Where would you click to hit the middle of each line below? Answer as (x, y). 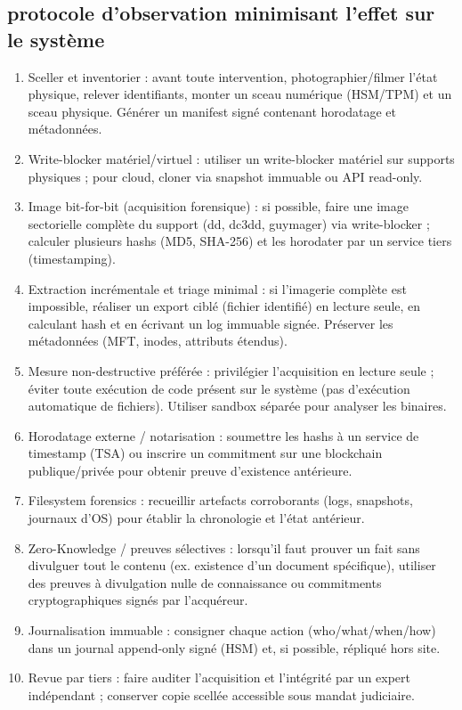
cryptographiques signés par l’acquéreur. (138, 600)
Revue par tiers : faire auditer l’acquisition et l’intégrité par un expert (219, 677)
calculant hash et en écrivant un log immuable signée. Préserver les (211, 323)
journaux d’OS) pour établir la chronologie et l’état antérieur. (196, 518)
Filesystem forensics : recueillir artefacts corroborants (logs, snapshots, (220, 500)
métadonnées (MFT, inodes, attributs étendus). (158, 341)
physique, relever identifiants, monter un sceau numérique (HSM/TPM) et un (240, 94)
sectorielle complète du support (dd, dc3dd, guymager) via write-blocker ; (229, 223)
